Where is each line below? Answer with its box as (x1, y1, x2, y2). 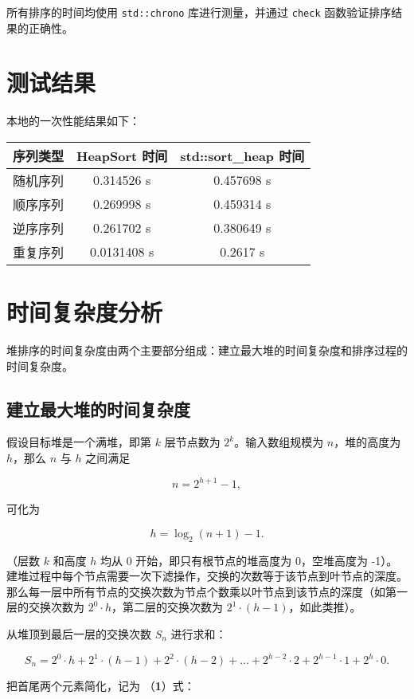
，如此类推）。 (288, 599, 361, 615)
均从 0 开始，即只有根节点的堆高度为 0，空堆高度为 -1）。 (100, 552, 398, 568)
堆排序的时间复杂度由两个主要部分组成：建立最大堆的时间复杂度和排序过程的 (6, 342, 408, 359)
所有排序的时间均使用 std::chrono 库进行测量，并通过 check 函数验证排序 (6, 4, 392, 20)
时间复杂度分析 (6, 296, 163, 328)
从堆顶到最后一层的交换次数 (6, 625, 151, 642)
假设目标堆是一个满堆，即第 (6, 434, 151, 450)
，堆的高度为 (334, 434, 401, 450)
